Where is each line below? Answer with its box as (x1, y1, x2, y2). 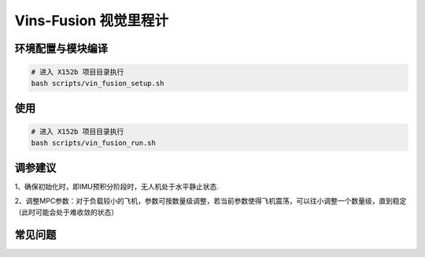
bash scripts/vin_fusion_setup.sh (31, 79, 164, 88)
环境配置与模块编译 (14, 42, 108, 55)
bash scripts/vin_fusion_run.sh (31, 138, 157, 147)
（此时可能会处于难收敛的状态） (14, 207, 118, 217)
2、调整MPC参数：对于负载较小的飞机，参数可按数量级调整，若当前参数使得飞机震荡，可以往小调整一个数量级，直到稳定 (14, 196, 407, 206)
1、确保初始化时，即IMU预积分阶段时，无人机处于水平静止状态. (14, 182, 220, 192)
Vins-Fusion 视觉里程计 (14, 12, 169, 29)
